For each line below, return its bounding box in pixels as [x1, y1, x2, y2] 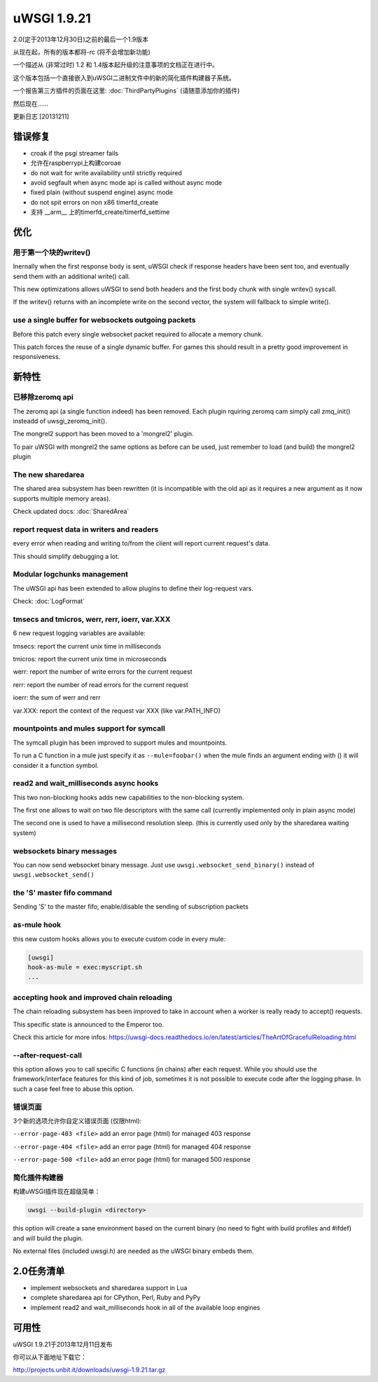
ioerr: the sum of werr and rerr [13, 693, 101, 702]
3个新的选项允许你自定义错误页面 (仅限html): [13, 1116, 142, 1125]
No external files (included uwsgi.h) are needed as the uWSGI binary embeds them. [13, 1247, 254, 1255]
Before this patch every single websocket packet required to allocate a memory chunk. [13, 330, 264, 338]
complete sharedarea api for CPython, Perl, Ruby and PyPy [30, 1294, 201, 1302]
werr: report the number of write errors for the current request [13, 668, 192, 676]
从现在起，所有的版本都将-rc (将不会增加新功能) [13, 48, 150, 56]
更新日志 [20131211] [13, 112, 69, 121]
